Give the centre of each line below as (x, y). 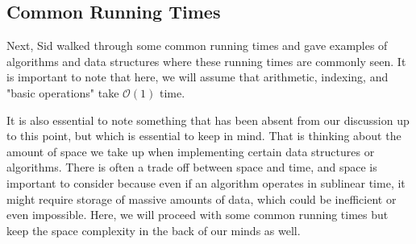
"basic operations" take (63, 92)
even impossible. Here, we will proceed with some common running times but (198, 215)
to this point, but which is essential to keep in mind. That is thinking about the (204, 136)
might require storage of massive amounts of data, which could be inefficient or (202, 199)
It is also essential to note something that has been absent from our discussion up (208, 120)
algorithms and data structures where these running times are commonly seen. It (206, 61)
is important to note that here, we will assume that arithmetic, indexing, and (198, 77)
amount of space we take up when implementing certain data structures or (191, 151)
